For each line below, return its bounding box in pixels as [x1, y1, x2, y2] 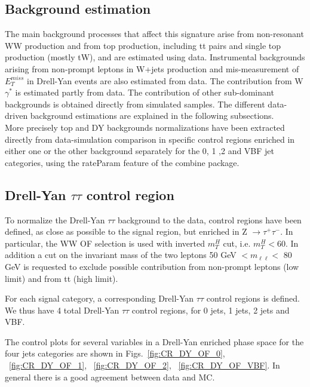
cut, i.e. [223, 236, 251, 249]
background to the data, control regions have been [118, 213, 302, 226]
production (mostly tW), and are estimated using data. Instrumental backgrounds [5, 51, 305, 63]
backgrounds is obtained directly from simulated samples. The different [5, 97, 265, 110]
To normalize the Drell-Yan [5, 213, 105, 226]
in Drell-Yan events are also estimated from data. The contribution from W [27, 74, 303, 87]
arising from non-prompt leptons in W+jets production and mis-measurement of [5, 62, 299, 75]
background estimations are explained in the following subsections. [30, 109, 274, 122]
